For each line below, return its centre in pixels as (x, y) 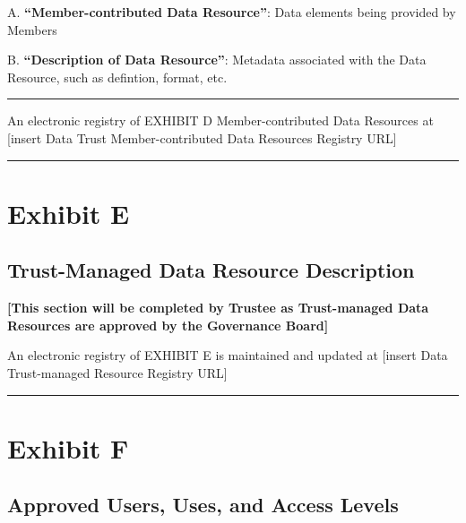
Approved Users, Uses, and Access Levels (203, 505)
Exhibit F (68, 447)
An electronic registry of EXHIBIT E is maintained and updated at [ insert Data (228, 355)
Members (32, 29)
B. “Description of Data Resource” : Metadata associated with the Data (217, 60)
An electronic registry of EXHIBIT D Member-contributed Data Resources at (220, 120)
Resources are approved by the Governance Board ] (168, 325)
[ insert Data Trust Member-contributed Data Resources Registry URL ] (202, 137)
